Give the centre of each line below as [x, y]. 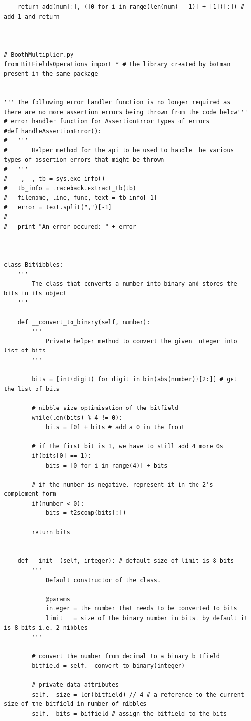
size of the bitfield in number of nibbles [75, 704]
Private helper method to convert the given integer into [141, 341]
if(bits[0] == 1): [61, 456]
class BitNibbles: [34, 265]
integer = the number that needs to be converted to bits [141, 609]
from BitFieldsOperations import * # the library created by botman [117, 64]
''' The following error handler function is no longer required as [117, 102]
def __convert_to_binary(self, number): [84, 322]
